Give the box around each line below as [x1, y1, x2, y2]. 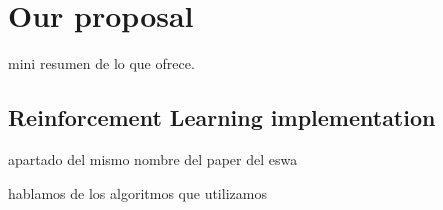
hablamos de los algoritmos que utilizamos [8, 182, 267, 203]
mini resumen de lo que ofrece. [8, 53, 195, 74]
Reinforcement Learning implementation [8, 102, 436, 133]
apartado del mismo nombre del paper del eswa [8, 148, 298, 169]
